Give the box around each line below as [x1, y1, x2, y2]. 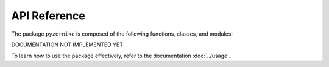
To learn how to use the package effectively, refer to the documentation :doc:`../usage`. [11, 52, 231, 60]
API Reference [11, 9, 85, 22]
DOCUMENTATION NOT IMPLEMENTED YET [11, 41, 123, 48]
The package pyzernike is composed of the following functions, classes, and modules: [11, 30, 233, 37]
